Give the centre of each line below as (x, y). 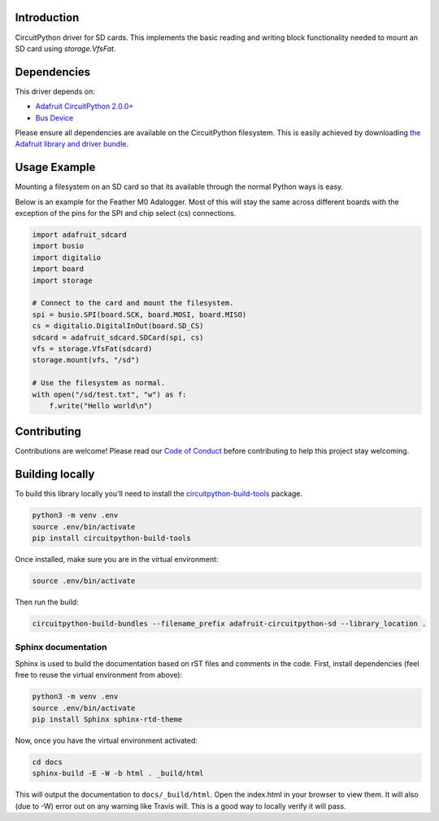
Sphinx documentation (61, 648)
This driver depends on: (55, 91)
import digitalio (67, 257)
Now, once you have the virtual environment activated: (106, 740)
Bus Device (54, 117)
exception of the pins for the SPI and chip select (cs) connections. (126, 213)
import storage (62, 280)
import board (58, 269)
